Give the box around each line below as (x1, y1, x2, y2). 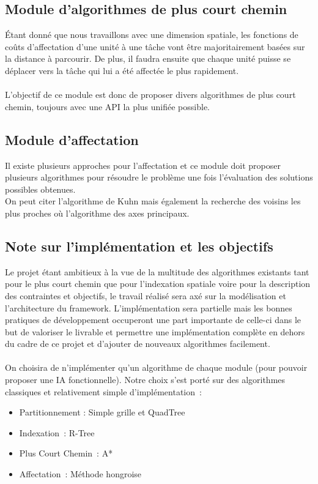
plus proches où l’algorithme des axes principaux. (5, 206, 190, 219)
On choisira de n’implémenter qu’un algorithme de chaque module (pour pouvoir (5, 361, 308, 374)
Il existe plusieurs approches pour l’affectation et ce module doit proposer (5, 158, 281, 171)
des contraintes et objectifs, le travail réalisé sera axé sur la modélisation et (5, 289, 286, 302)
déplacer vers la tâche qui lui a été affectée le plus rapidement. (5, 64, 239, 76)
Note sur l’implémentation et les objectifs (5, 236, 273, 255)
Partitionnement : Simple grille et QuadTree (19, 406, 185, 419)
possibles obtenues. (5, 182, 76, 195)
